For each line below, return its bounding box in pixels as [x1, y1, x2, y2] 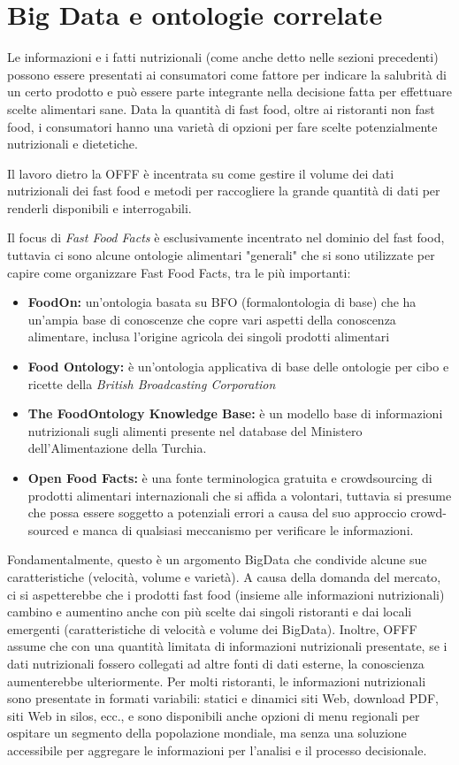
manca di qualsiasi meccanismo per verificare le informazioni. [82, 520, 414, 539]
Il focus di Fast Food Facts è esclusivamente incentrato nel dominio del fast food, [7, 228, 445, 247]
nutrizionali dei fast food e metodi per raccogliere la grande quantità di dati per [7, 181, 440, 200]
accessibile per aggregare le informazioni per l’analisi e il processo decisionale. [7, 740, 427, 759]
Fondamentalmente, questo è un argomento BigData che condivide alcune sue [7, 550, 427, 569]
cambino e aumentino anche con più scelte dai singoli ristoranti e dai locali [7, 602, 412, 621]
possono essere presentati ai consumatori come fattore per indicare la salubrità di [7, 65, 448, 83]
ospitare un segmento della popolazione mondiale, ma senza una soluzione [7, 723, 407, 742]
